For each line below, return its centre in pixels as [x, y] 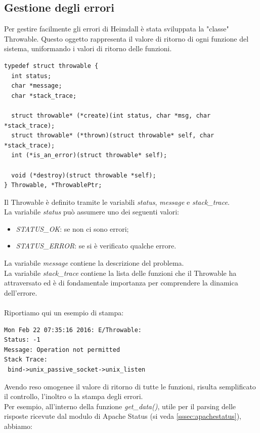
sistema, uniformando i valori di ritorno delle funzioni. [88, 48]
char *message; [37, 86]
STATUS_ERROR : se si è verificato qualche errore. [96, 246]
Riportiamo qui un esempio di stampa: [64, 313]
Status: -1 [22, 340]
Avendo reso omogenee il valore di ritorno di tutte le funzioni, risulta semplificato [130, 386]
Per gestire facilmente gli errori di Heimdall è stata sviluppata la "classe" [117, 29]
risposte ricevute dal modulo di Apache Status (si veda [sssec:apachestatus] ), [123, 416]
